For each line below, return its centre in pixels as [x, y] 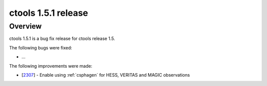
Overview [25, 26]
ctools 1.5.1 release [49, 13]
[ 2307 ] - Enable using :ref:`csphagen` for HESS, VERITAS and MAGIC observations [106, 75]
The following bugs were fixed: [41, 47]
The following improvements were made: [51, 66]
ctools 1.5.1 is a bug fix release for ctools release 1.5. [62, 39]
